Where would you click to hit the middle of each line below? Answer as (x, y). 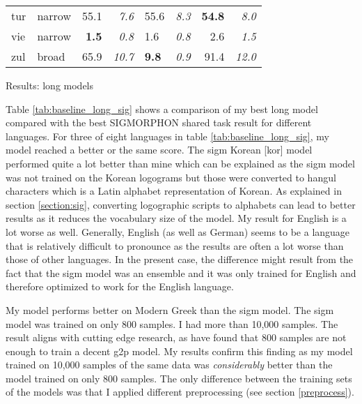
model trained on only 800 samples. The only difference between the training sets (179, 378)
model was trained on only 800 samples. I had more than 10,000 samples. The (172, 323)
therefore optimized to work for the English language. (120, 286)
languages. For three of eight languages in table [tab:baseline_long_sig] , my (167, 136)
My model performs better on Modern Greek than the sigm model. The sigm (170, 309)
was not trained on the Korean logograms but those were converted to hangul (171, 177)
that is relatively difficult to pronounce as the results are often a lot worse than (175, 245)
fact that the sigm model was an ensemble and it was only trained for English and (181, 272)
